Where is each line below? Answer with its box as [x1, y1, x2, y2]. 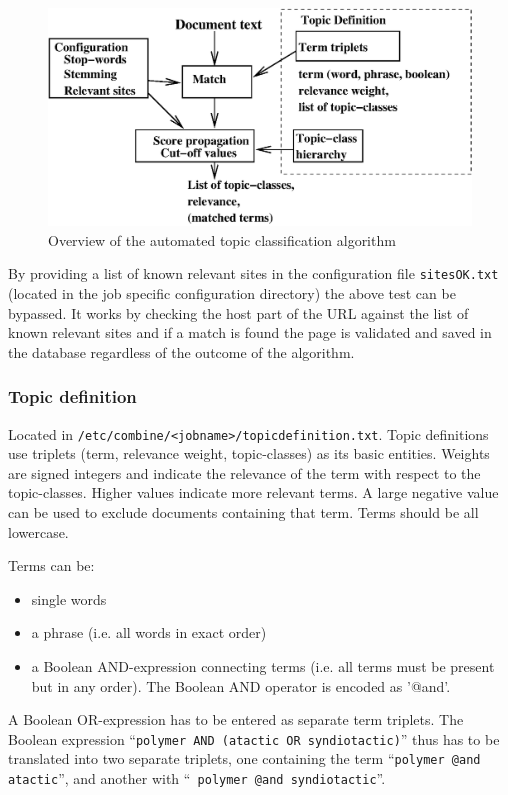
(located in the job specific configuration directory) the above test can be [8, 283, 456, 304]
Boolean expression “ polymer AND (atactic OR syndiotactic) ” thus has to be [8, 728, 500, 749]
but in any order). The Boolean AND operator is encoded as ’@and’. [31, 675, 451, 696]
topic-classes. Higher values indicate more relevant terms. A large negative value [8, 482, 499, 503]
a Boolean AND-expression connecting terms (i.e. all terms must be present [31, 656, 495, 677]
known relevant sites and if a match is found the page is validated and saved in [8, 322, 492, 343]
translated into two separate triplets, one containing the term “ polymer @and [8, 748, 481, 769]
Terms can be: [8, 555, 95, 576]
